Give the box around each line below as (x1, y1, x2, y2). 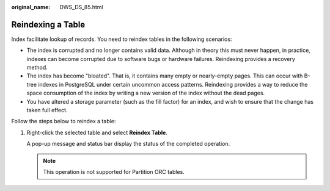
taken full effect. (26, 107, 68, 114)
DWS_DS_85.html (59, 4, 103, 10)
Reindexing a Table (11, 19, 86, 30)
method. (26, 64, 48, 71)
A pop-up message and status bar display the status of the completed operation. (26, 140, 230, 148)
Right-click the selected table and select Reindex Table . (26, 129, 168, 136)
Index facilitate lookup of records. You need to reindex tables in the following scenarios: (11, 35, 232, 43)
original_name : (11, 4, 51, 10)
